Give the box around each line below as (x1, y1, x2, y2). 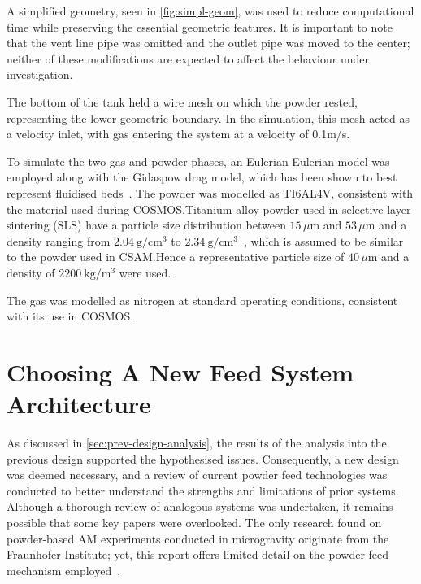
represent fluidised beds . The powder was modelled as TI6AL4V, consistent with (7, 184, 414, 201)
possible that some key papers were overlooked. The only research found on (7, 513, 382, 530)
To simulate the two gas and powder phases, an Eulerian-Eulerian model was (7, 152, 390, 169)
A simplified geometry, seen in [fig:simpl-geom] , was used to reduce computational (7, 2, 414, 19)
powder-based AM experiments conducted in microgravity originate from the (7, 530, 389, 547)
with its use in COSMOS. (7, 307, 134, 325)
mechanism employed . (7, 561, 121, 578)
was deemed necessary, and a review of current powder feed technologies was (7, 466, 388, 483)
